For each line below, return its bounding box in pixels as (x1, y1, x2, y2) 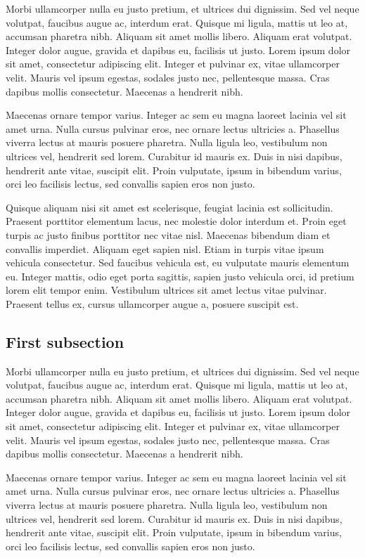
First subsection (6, 330, 124, 352)
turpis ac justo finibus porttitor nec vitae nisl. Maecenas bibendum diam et (6, 227, 331, 242)
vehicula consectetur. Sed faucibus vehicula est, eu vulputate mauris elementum (6, 255, 350, 270)
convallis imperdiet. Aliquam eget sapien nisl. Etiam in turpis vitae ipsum (6, 241, 324, 256)
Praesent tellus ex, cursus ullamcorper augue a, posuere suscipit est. (6, 296, 299, 311)
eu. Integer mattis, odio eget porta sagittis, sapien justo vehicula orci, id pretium (6, 268, 354, 283)
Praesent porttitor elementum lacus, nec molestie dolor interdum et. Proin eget (6, 214, 347, 228)
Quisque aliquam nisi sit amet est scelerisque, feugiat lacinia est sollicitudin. (6, 200, 333, 214)
